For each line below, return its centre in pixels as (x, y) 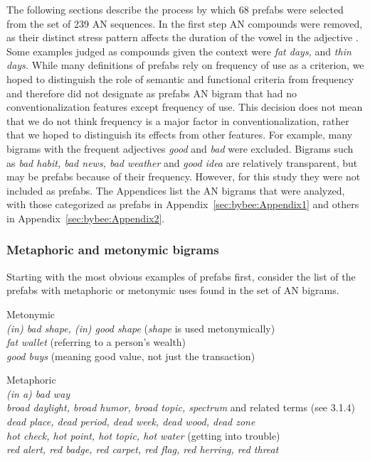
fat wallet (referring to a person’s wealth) (96, 342)
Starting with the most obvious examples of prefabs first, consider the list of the (181, 276)
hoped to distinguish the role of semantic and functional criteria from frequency (180, 78)
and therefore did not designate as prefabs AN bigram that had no (152, 93)
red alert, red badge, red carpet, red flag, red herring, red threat (143, 449)
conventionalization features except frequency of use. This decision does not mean (185, 107)
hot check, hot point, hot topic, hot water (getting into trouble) (143, 435)
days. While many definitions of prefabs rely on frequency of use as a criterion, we (185, 65)
